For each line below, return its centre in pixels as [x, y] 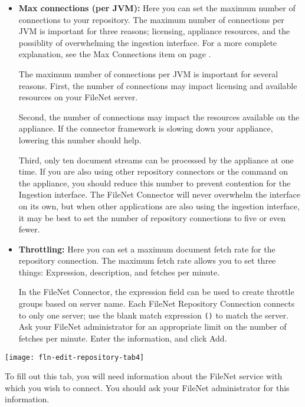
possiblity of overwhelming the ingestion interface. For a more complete [148, 42]
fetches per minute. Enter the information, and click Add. [123, 338]
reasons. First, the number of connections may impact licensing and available [158, 85]
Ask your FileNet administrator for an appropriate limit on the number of [152, 326]
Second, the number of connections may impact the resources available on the [159, 116]
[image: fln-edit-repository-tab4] [75, 357]
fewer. [29, 229]
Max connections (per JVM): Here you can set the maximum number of [157, 8]
